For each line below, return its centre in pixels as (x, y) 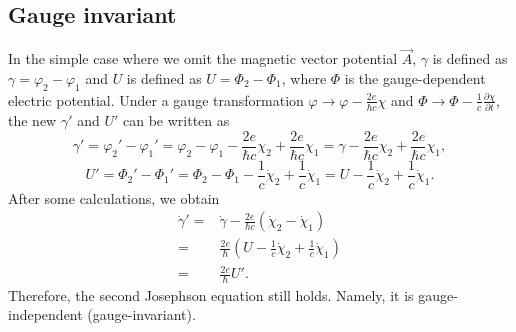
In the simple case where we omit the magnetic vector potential (203, 58)
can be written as (176, 120)
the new (32, 120)
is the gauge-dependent (415, 78)
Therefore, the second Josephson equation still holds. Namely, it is (211, 294)
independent (45, 314)
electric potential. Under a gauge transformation (156, 99)
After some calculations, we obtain (114, 197)
